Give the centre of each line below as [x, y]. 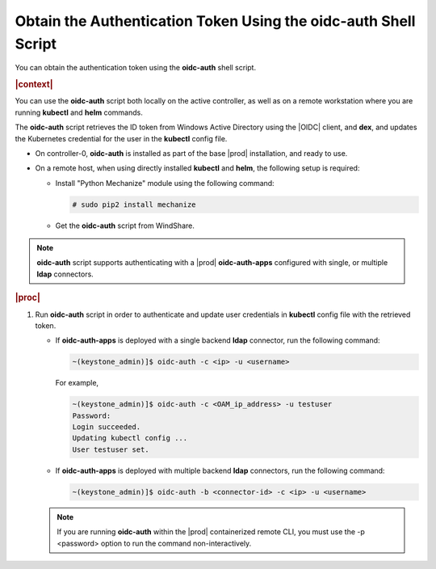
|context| [34, 85]
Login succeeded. [107, 427]
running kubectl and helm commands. [79, 112]
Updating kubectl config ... [130, 438]
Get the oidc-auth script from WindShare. [125, 225]
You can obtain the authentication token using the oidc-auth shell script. [136, 68]
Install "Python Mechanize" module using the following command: [165, 183]
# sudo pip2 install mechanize [134, 204]
